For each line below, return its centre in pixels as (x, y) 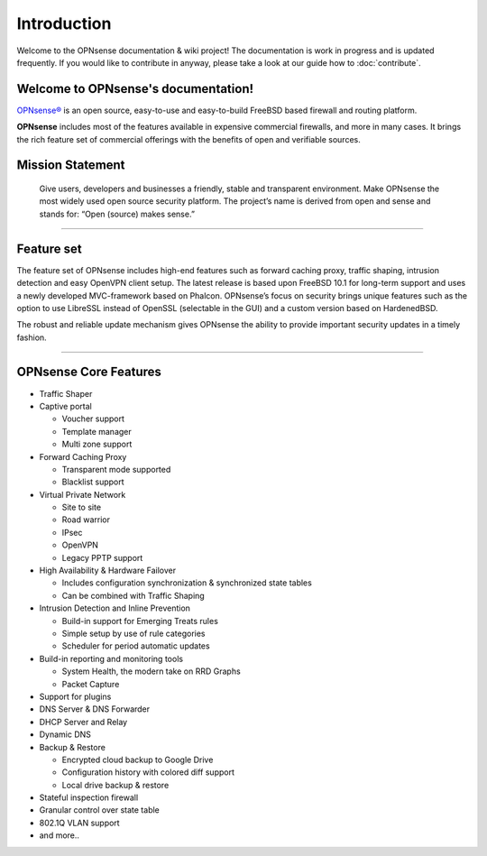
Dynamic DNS (65, 734)
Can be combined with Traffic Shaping (133, 595)
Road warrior (86, 520)
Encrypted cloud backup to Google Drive (138, 759)
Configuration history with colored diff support (148, 772)
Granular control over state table (99, 810)
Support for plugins (75, 696)
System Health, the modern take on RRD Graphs (151, 671)
